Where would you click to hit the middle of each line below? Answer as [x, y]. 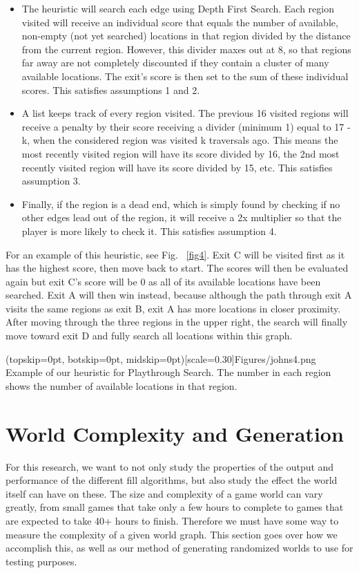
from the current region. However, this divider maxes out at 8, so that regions [186, 49]
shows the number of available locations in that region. [122, 385]
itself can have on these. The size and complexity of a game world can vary [164, 493]
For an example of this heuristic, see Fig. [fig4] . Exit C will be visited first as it [175, 254]
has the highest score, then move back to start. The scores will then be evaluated [177, 268]
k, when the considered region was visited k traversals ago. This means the [180, 140]
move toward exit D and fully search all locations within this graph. [149, 336]
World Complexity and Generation [175, 433]
